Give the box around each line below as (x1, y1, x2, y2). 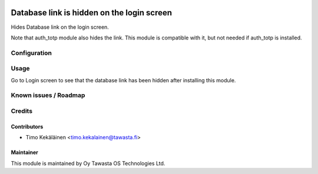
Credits (11, 106, 32, 115)
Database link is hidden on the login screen (11, 8, 173, 18)
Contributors (11, 123, 44, 130)
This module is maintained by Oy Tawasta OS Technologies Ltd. (11, 159, 165, 167)
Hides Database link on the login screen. (11, 24, 109, 31)
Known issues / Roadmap (11, 91, 85, 99)
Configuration (11, 49, 52, 57)
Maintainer (11, 149, 38, 156)
